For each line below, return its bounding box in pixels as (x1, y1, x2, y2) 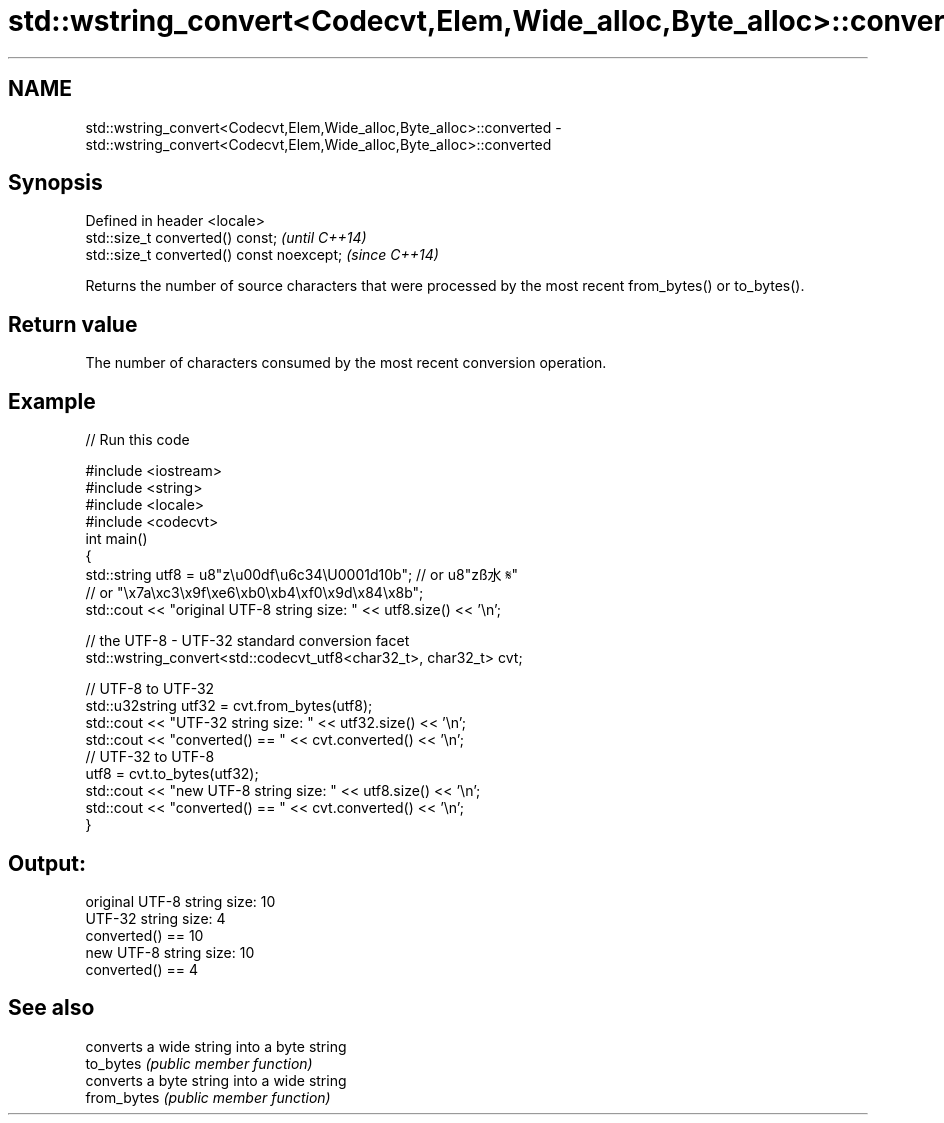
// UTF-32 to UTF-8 (85, 748, 215, 766)
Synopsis (8, 170, 103, 196)
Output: (8, 850, 86, 876)
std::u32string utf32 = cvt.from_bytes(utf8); (85, 697, 373, 715)
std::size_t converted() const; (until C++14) (85, 229, 367, 247)
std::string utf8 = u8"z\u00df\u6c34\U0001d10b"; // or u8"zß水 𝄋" (85, 566, 519, 584)
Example (8, 388, 96, 414)
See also (8, 995, 95, 1021)
